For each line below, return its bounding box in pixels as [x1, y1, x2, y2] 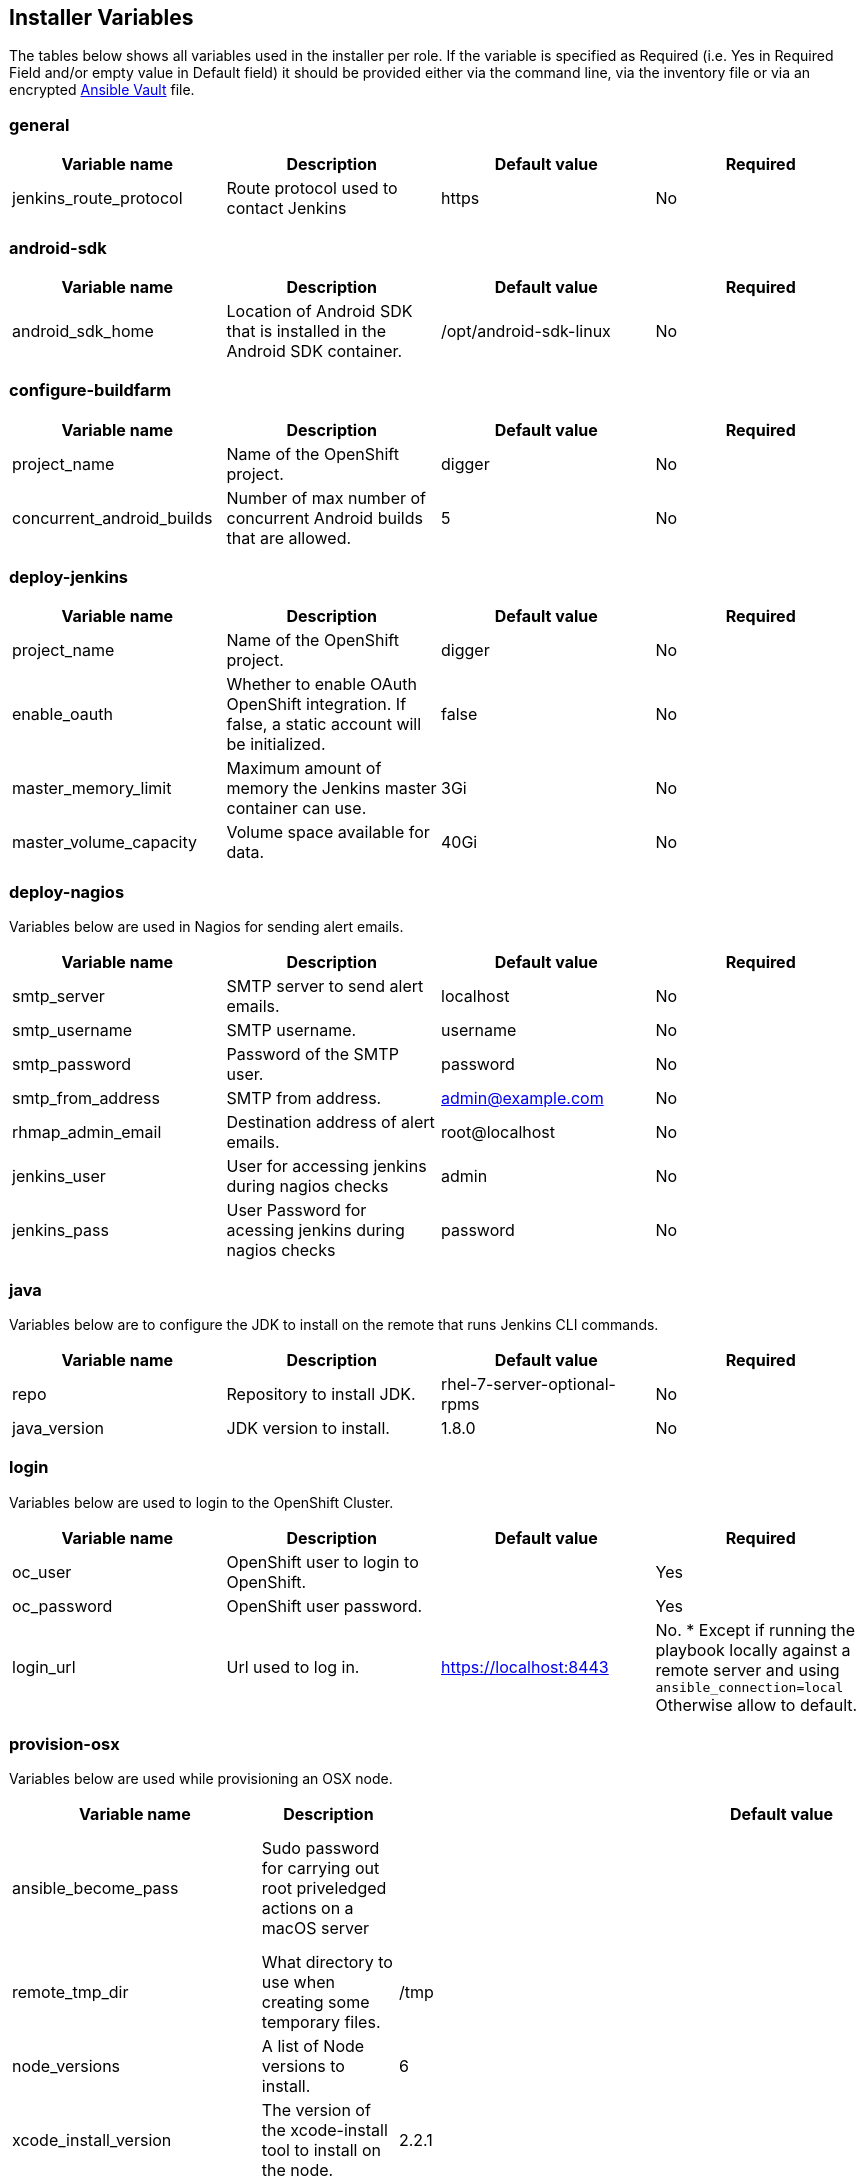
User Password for [226, 1200, 367, 1221]
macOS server [261, 1918, 370, 1939]
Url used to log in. [226, 1657, 360, 1678]
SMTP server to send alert [226, 976, 424, 997]
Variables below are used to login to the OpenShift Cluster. [9, 1493, 394, 1511]
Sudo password [261, 1838, 380, 1859]
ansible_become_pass [12, 1878, 179, 1899]
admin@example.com [441, 1088, 604, 1109]
